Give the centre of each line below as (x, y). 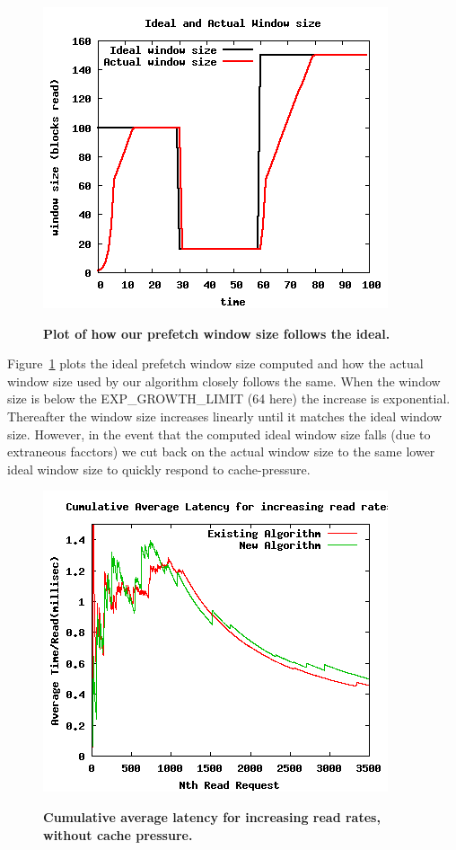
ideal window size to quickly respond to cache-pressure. (159, 469)
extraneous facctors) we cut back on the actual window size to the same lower (221, 452)
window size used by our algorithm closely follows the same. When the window (224, 381)
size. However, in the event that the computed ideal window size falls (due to (219, 434)
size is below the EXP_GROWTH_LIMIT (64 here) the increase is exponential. (229, 398)
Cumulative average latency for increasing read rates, (212, 816)
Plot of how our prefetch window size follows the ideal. (217, 333)
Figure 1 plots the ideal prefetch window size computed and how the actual (215, 363)
